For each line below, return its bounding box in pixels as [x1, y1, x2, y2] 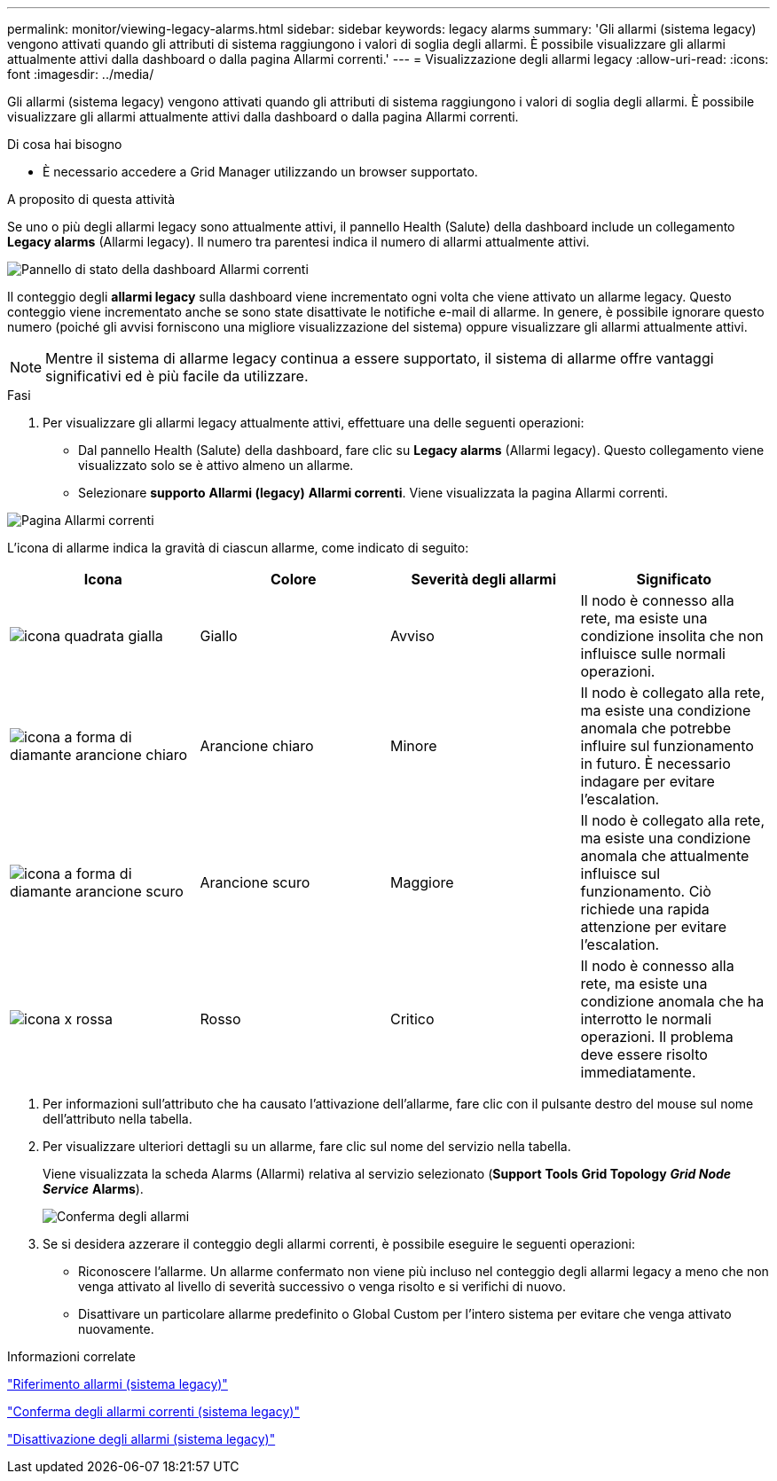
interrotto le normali [580, 1010, 712, 1028]
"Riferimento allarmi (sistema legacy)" [7, 1376, 228, 1391]
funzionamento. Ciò [580, 882, 711, 900]
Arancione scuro [200, 874, 310, 891]
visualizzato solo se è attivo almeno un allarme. [78, 458, 354, 473]
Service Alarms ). [43, 1181, 144, 1196]
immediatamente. [580, 1063, 696, 1081]
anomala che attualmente [580, 847, 750, 865]
